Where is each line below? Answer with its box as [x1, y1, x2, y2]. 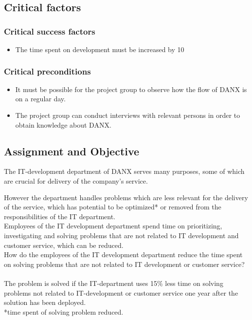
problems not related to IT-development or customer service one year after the [4, 287, 238, 298]
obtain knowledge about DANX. [15, 119, 111, 130]
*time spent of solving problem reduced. [4, 306, 124, 317]
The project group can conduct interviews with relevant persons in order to [15, 110, 240, 120]
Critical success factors [4, 25, 95, 37]
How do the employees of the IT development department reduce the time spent [4, 249, 243, 260]
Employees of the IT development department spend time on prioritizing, [4, 221, 222, 231]
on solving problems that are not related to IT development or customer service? [4, 259, 245, 269]
